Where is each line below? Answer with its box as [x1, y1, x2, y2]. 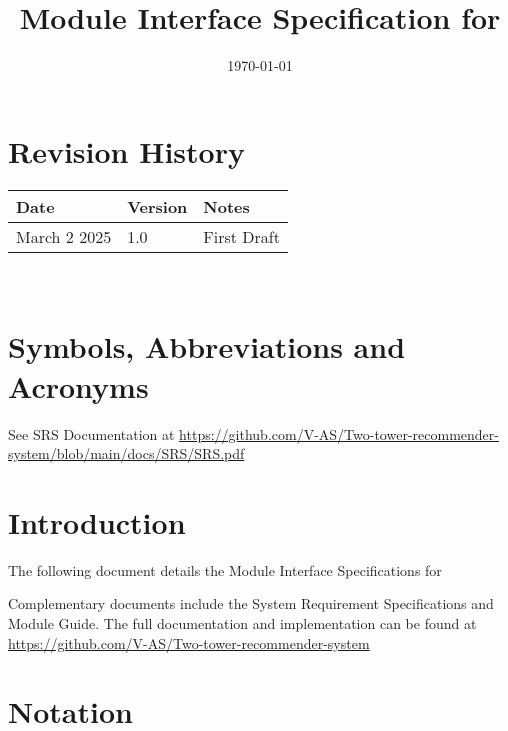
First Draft [203, 224, 280, 248]
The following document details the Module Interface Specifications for [8, 559, 442, 580]
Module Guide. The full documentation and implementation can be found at [8, 613, 477, 634]
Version [127, 194, 188, 218]
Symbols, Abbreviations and [8, 326, 406, 367]
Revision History [8, 130, 245, 171]
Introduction [8, 501, 186, 542]
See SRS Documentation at [8, 423, 175, 444]
